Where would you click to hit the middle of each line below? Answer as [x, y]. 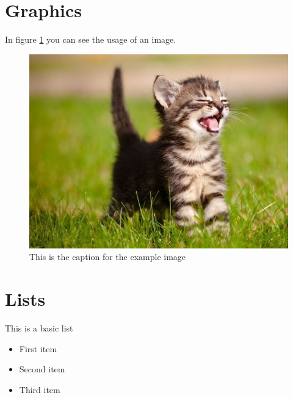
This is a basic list [39, 328]
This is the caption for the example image [108, 257]
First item [38, 348]
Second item [42, 369]
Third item [40, 389]
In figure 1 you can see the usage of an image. [91, 39]
